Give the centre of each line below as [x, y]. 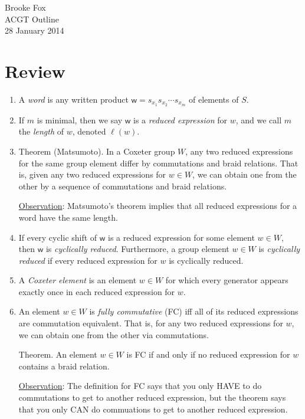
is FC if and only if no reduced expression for [208, 354]
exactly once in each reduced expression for [97, 291]
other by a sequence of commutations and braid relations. [123, 186]
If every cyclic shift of [58, 237]
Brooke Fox [25, 7]
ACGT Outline [32, 19]
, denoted [89, 131]
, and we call [259, 120]
